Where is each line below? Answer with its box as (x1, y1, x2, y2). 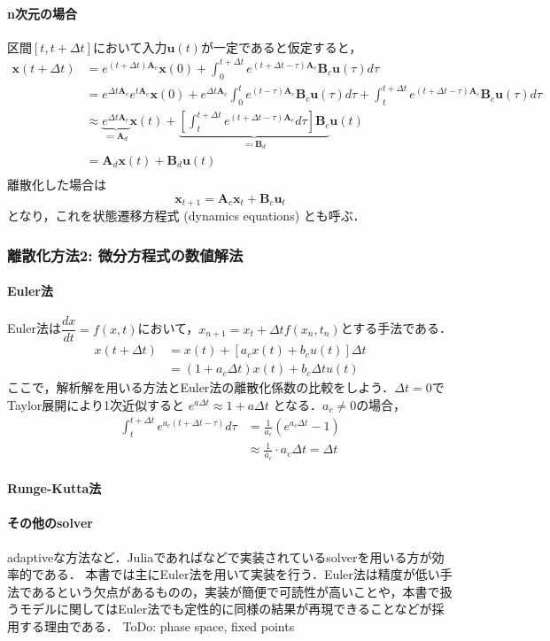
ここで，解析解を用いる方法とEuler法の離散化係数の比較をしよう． (7, 378, 395, 397)
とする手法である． (340, 319, 453, 337)
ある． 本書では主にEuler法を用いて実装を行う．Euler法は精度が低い (43, 565, 440, 583)
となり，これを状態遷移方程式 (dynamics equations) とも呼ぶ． (7, 206, 366, 225)
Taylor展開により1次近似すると (7, 395, 185, 413)
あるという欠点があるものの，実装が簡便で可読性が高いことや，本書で (31, 582, 440, 600)
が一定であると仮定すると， (200, 37, 362, 56)
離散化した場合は (7, 174, 106, 193)
